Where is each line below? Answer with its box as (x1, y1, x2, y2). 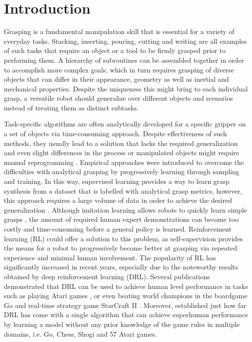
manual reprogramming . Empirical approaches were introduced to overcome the (4, 157, 244, 167)
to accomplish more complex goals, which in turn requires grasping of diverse (4, 64, 234, 74)
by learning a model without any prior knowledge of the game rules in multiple (4, 319, 240, 329)
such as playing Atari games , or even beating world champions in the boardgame (4, 290, 248, 301)
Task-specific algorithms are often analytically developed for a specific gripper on (4, 119, 246, 129)
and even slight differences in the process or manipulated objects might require (4, 147, 239, 158)
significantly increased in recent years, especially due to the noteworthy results (4, 262, 238, 272)
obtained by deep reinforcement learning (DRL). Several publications (4, 271, 210, 281)
